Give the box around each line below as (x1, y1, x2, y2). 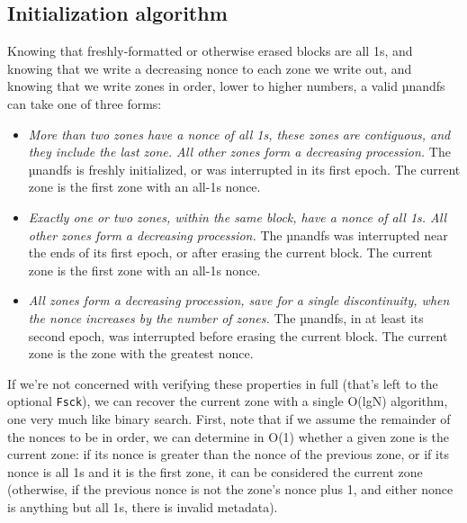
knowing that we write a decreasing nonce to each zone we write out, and (7, 59, 412, 77)
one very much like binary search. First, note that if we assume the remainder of (7, 409, 451, 428)
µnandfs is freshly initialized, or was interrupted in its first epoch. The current (28, 159, 461, 178)
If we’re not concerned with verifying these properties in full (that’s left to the (7, 374, 438, 392)
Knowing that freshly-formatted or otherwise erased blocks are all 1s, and (7, 41, 413, 60)
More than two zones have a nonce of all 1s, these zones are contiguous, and (28, 124, 451, 143)
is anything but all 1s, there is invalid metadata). (7, 497, 278, 516)
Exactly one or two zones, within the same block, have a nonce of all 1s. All (28, 207, 447, 226)
